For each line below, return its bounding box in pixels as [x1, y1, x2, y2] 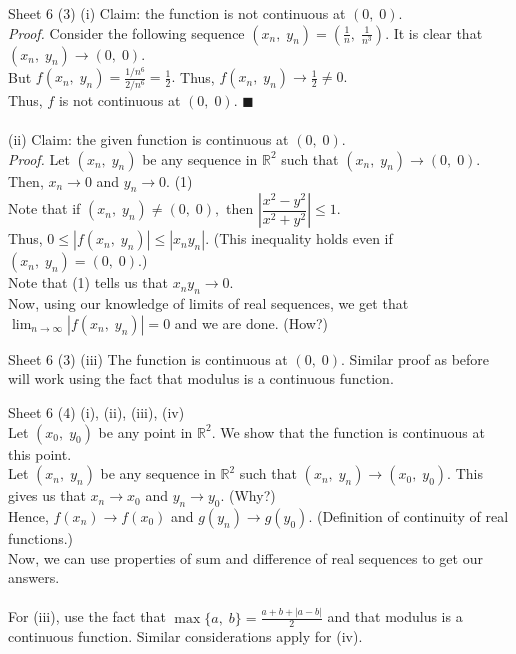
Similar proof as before [349, 348, 490, 369]
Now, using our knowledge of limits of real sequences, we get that [8, 293, 409, 314]
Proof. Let [8, 148, 70, 169]
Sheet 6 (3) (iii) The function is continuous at [8, 348, 288, 369]
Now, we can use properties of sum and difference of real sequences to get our [8, 547, 483, 568]
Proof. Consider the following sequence [8, 22, 245, 43]
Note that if [8, 198, 81, 219]
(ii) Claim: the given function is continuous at [8, 128, 289, 149]
